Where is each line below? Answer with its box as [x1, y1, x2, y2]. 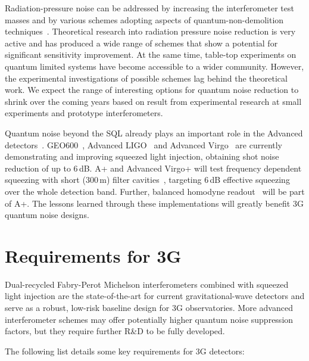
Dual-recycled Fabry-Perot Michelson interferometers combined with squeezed [5, 278, 289, 290]
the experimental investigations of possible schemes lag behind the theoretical [5, 71, 288, 84]
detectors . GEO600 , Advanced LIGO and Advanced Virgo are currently [5, 138, 282, 151]
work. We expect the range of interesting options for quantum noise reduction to [5, 83, 299, 96]
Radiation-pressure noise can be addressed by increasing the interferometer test [5, 2, 294, 14]
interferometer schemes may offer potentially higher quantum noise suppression [5, 313, 294, 325]
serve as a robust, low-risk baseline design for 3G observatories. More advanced [5, 301, 293, 313]
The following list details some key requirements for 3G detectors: [5, 344, 245, 357]
